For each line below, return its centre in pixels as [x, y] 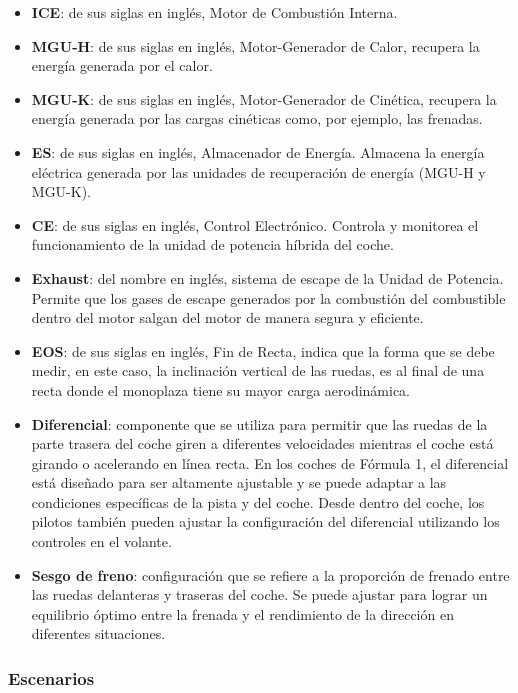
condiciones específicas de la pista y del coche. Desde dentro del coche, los [258, 501]
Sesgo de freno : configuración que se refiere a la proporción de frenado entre [270, 574]
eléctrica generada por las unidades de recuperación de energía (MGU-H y [258, 171]
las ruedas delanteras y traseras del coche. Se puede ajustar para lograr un [259, 594]
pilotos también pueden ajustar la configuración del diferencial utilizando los [265, 521]
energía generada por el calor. [122, 65]
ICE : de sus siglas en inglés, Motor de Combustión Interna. [214, 12]
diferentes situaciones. [98, 633]
